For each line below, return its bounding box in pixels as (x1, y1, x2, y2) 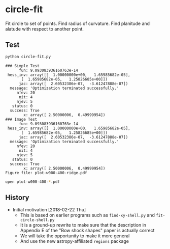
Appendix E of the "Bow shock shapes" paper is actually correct (20, 228, 155, 234)
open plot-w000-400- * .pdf (5, 179, 60, 184)
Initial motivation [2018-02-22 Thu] (12, 207, 86, 213)
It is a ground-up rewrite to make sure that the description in (20, 222, 146, 228)
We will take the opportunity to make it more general (20, 233, 130, 239)
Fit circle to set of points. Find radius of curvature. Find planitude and (5, 20, 150, 26)
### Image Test (5, 117, 38, 122)
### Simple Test (5, 63, 40, 68)
